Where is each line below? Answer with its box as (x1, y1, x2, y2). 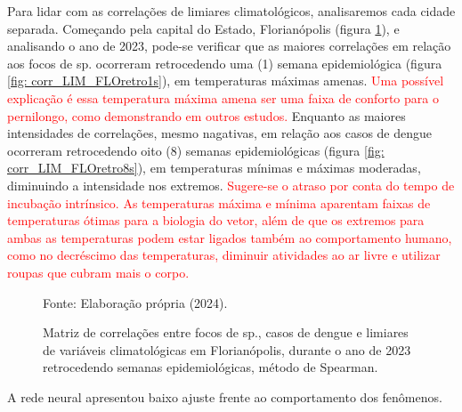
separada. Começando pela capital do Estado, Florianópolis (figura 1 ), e (7, 19, 400, 37)
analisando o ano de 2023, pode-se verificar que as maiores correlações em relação (7, 36, 451, 55)
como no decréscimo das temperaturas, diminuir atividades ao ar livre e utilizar (7, 246, 441, 264)
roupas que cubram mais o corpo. (7, 263, 190, 281)
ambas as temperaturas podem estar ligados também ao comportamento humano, (7, 228, 452, 246)
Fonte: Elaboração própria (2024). (43, 293, 228, 311)
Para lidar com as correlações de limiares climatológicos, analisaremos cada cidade (7, 2, 456, 20)
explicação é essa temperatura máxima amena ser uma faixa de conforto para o (7, 88, 439, 107)
